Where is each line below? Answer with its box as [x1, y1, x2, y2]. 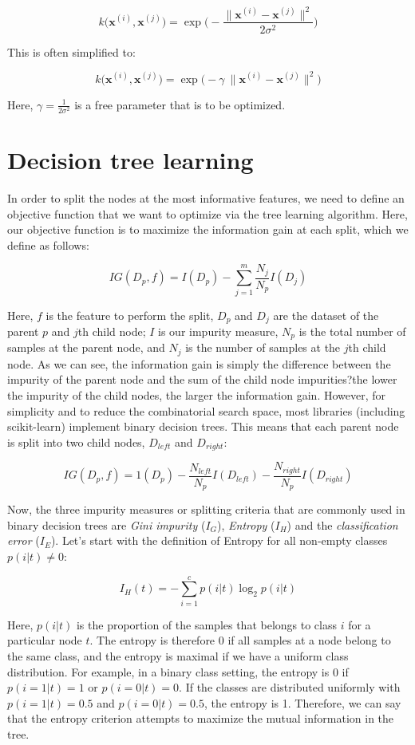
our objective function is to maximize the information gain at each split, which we [7, 221, 409, 238]
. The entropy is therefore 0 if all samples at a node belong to [89, 632, 391, 648]
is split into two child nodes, [7, 433, 145, 450]
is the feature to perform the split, [45, 306, 214, 323]
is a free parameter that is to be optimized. [74, 96, 286, 112]
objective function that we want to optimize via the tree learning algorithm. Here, [7, 205, 408, 222]
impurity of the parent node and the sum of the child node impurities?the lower [7, 371, 397, 388]
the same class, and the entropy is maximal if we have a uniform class [7, 647, 349, 664]
